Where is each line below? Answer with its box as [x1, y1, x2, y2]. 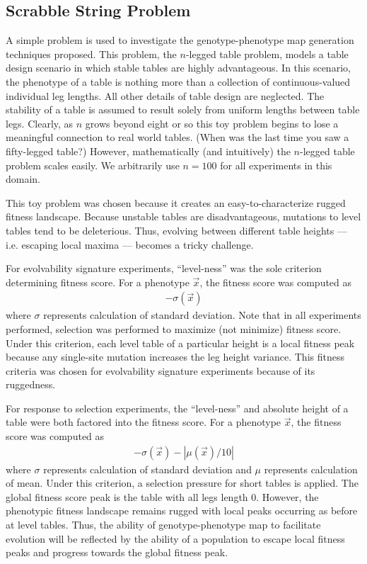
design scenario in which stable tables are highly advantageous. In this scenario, [6, 60, 351, 75]
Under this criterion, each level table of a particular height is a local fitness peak [6, 335, 355, 350]
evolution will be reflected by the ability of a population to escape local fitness [6, 531, 345, 546]
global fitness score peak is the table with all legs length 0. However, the [6, 489, 319, 504]
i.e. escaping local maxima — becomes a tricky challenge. [6, 237, 254, 252]
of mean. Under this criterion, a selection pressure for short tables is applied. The [6, 475, 359, 490]
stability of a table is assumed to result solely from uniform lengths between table [6, 102, 360, 117]
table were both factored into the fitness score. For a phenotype [6, 414, 281, 429]
